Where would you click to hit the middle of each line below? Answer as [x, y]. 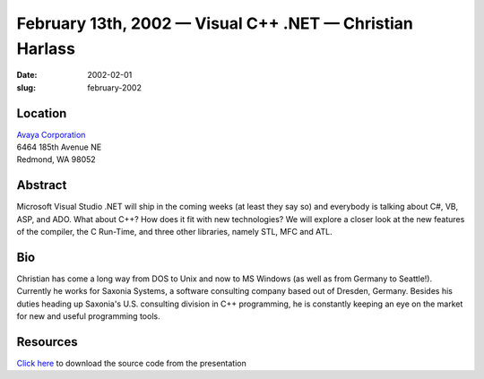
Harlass [46, 48]
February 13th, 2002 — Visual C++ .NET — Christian [215, 23]
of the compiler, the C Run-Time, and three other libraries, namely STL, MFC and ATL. [174, 232]
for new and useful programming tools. [88, 316]
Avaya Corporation [51, 134]
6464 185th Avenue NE [59, 147]
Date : [27, 75]
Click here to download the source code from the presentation [131, 364]
